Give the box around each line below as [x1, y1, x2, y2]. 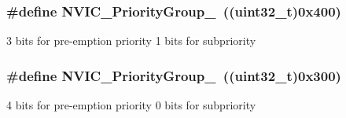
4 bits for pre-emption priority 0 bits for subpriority [6, 97, 256, 113]
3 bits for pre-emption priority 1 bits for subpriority [6, 32, 256, 49]
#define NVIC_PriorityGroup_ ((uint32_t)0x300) [6, 65, 341, 85]
